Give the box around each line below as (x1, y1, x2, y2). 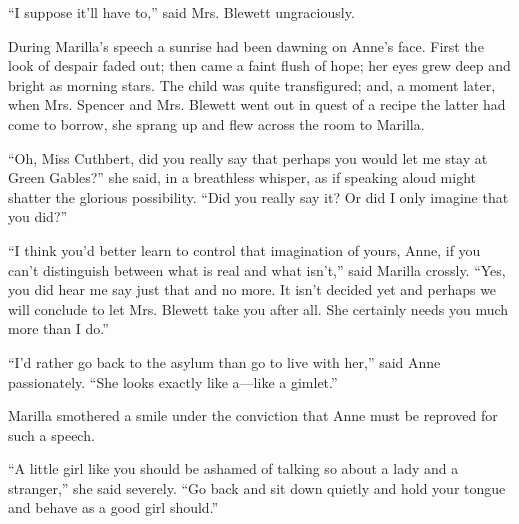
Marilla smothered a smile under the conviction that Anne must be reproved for (8, 405, 498, 426)
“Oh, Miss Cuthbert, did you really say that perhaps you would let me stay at (8, 147, 488, 168)
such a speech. (8, 424, 95, 445)
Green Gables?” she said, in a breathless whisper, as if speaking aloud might (8, 167, 476, 188)
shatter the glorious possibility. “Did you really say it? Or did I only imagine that (8, 186, 509, 207)
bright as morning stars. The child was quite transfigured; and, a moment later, (8, 74, 496, 95)
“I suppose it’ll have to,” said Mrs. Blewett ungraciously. (8, 2, 355, 22)
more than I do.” (8, 318, 109, 339)
